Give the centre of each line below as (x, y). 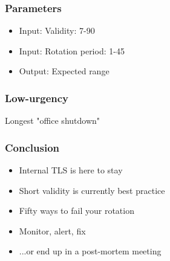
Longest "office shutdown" (53, 121)
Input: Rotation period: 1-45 (72, 50)
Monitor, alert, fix (52, 230)
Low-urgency (37, 98)
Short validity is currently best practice (92, 190)
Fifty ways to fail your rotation (77, 211)
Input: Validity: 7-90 (57, 31)
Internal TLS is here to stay (71, 170)
